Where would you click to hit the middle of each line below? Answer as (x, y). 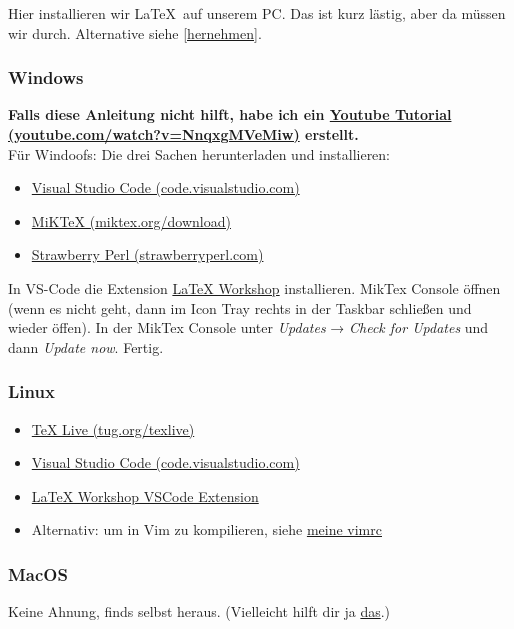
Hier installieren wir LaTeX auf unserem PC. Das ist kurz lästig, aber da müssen (257, 13)
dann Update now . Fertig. (86, 346)
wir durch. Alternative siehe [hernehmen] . (135, 32)
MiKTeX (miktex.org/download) (131, 220)
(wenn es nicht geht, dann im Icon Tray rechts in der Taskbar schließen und (240, 307)
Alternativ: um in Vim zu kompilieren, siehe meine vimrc (206, 529)
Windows (46, 77)
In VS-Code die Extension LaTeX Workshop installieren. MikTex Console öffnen (254, 287)
